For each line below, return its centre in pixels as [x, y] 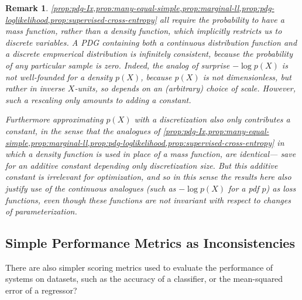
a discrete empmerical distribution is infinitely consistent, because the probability [149, 54]
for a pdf [243, 188]
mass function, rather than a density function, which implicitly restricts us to [144, 31]
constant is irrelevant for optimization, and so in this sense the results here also [148, 177]
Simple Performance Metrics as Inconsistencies [150, 243]
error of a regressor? [41, 290]
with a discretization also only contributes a [212, 119]
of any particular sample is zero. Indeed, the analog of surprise [118, 65]
